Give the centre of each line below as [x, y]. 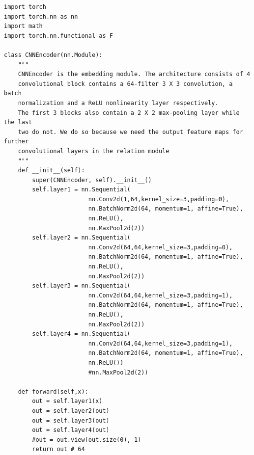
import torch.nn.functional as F [58, 36]
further [16, 142]
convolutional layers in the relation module [94, 151]
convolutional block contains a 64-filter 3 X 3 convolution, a [125, 84]
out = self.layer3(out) [71, 420]
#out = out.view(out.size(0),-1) [87, 440]
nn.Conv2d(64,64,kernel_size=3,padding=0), [160, 247]
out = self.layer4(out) [71, 430]
